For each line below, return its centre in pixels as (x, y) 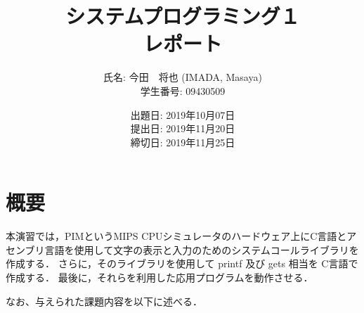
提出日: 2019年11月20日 (183, 128)
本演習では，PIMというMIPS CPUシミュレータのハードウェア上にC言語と (176, 236)
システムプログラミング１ (183, 16)
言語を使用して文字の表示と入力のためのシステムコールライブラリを (202, 249)
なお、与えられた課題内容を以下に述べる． (104, 301)
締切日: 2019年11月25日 (183, 142)
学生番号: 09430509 (183, 90)
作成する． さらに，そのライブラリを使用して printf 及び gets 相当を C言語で (182, 263)
